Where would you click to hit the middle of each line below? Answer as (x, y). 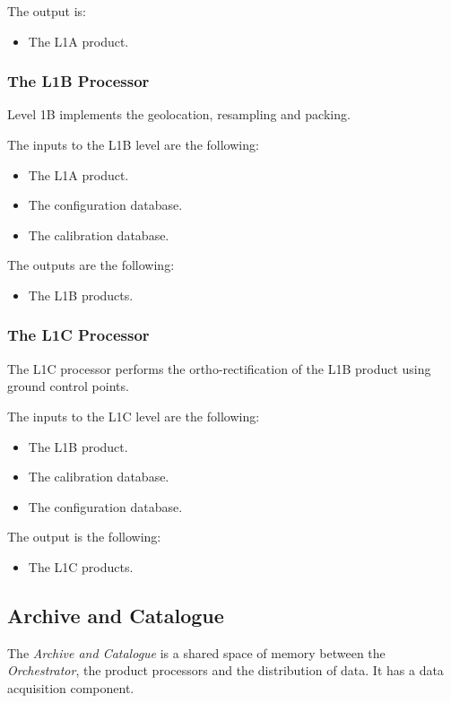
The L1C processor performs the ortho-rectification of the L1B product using (219, 368)
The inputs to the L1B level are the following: (133, 144)
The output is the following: (84, 537)
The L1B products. (81, 295)
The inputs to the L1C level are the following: (134, 416)
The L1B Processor (78, 81)
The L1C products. (81, 566)
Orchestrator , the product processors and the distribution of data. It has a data (225, 670)
